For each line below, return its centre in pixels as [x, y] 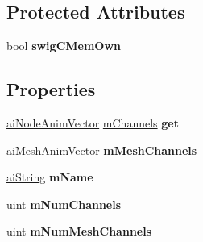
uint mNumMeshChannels [79, 231]
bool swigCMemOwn [64, 46]
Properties [51, 89]
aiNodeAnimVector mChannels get [93, 123]
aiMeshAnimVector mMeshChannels [102, 150]
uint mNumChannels [64, 204]
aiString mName [50, 177]
